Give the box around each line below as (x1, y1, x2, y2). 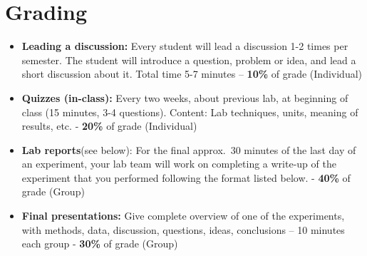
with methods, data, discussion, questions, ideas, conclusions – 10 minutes (21, 222, 345, 237)
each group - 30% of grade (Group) (21, 236, 178, 251)
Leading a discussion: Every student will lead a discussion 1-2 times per (21, 39, 348, 53)
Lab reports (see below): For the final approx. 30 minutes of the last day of (21, 142, 356, 157)
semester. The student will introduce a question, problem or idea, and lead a (21, 52, 356, 67)
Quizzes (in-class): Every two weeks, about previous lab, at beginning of (21, 90, 348, 105)
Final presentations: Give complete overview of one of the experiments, (21, 208, 345, 223)
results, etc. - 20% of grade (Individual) (21, 118, 197, 133)
